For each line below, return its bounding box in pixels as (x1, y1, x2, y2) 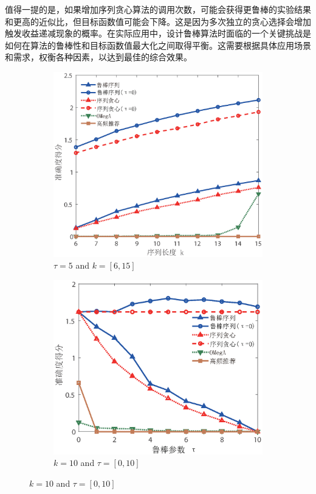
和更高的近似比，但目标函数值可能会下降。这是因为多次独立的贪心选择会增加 (5, 15, 311, 27)
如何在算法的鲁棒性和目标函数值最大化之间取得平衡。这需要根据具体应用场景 (5, 38, 311, 51)
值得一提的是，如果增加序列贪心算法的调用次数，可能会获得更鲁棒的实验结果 (5, 3, 311, 15)
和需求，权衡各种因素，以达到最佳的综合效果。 (5, 51, 192, 63)
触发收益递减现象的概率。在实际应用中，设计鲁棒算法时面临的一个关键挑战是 (5, 27, 311, 40)
